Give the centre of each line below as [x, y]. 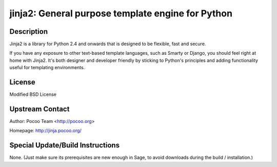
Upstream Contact [39, 109]
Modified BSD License [33, 94]
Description [29, 32]
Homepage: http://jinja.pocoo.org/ [45, 131]
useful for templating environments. [47, 68]
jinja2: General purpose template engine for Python [121, 13]
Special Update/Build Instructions [65, 145]
